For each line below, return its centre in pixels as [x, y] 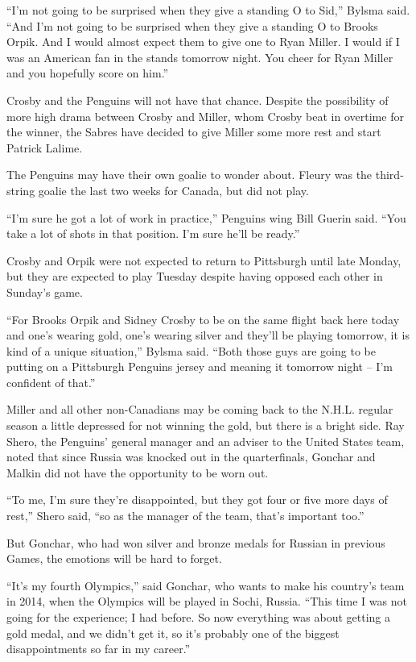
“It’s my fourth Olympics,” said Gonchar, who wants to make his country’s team [206, 585]
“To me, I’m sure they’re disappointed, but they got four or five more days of [197, 500]
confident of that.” [51, 382]
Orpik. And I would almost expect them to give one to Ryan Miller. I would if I [203, 42]
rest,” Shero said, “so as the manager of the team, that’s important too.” [185, 516]
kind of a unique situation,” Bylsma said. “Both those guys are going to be [191, 350]
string [21, 190]
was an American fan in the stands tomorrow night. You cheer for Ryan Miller [200, 57]
